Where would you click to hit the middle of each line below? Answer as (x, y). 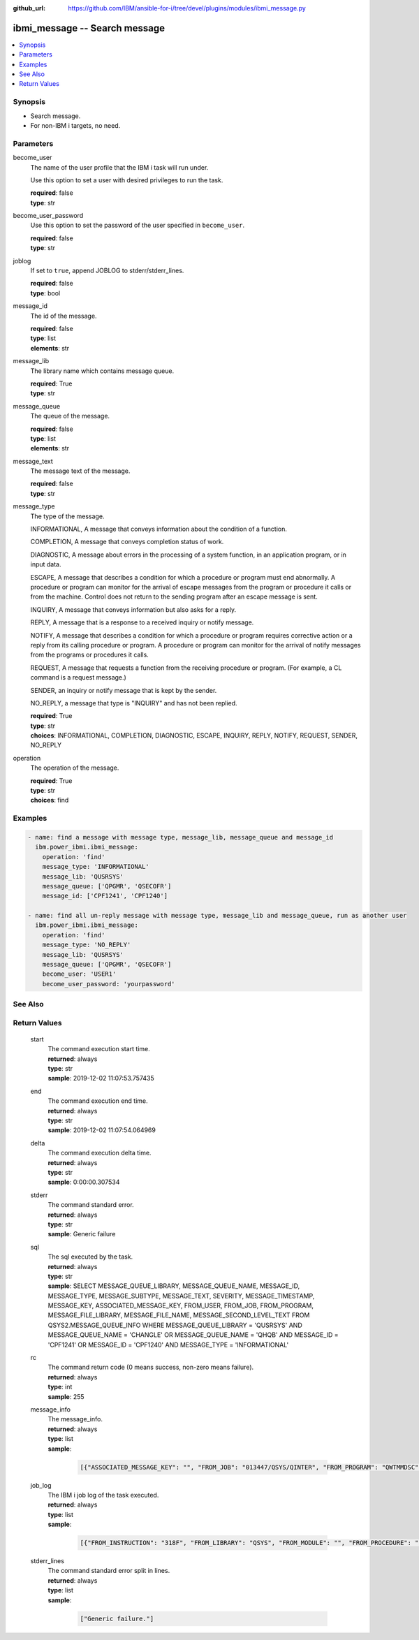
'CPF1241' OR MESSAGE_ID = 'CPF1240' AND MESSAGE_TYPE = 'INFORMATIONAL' (168, 1345)
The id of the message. (64, 316)
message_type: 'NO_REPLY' (87, 945)
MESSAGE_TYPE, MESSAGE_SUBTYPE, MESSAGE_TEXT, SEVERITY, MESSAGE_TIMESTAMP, (181, 1296)
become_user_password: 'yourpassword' (109, 984)
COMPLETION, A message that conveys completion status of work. (127, 542)
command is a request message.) (79, 678)
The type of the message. (67, 516)
